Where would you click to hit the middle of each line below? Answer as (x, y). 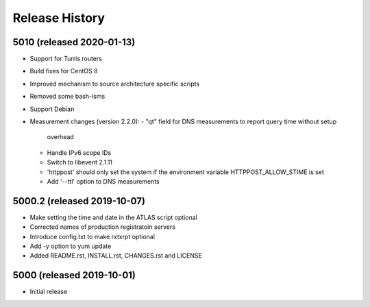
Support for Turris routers (66, 59)
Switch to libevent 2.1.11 (80, 162)
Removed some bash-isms (67, 97)
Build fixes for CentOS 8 (64, 71)
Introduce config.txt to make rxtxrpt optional (92, 236)
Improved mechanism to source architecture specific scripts (115, 84)
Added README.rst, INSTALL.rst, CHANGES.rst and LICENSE (116, 256)
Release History (59, 18)
